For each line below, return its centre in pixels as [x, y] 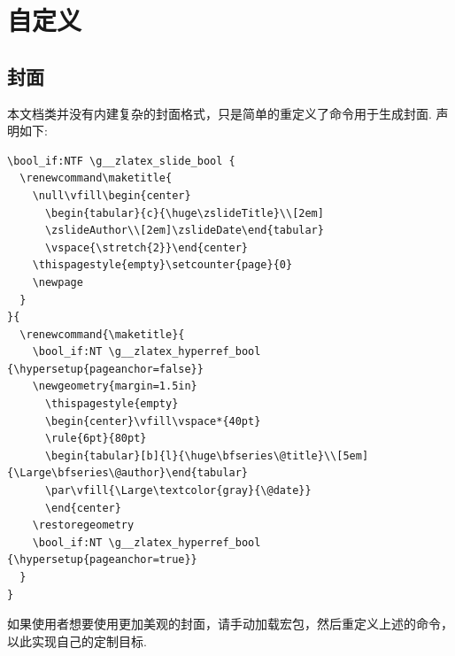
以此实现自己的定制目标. [77, 641]
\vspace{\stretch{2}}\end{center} [147, 247]
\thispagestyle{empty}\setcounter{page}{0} [162, 265]
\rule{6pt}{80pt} [96, 439]
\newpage [58, 282]
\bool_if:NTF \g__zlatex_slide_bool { [121, 161]
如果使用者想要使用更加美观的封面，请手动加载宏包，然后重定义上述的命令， [230, 624]
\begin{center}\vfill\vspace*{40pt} [153, 421]
